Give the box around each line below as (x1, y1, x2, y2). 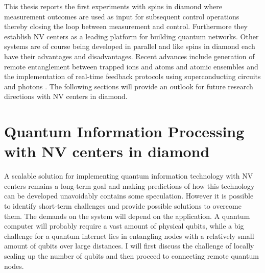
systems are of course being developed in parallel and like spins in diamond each (4, 41, 255, 52)
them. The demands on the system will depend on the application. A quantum (4, 210, 250, 221)
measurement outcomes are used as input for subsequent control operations (4, 11, 239, 21)
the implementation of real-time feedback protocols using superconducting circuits (4, 71, 261, 82)
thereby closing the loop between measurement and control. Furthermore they (4, 21, 248, 32)
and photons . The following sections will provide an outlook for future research (4, 81, 253, 91)
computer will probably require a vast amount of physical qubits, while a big (4, 220, 244, 231)
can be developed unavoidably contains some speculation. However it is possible (4, 190, 254, 201)
